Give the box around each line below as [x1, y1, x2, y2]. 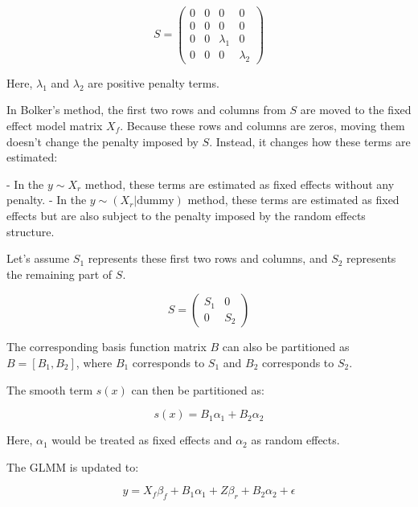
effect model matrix [6, 117, 103, 133]
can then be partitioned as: [131, 381, 264, 398]
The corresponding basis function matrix [6, 338, 207, 355]
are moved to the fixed [300, 101, 412, 118]
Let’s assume [6, 250, 70, 267]
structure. [6, 223, 55, 239]
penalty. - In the [6, 191, 87, 208]
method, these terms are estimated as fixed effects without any [84, 175, 395, 192]
